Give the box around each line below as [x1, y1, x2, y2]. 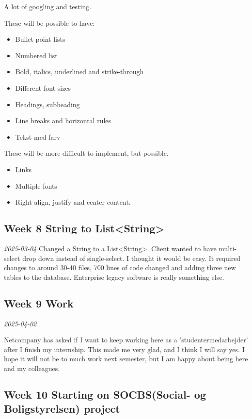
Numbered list [15, 50, 58, 60]
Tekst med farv [15, 131, 61, 142]
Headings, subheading [15, 99, 80, 109]
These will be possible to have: [4, 17, 95, 28]
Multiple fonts [15, 180, 57, 191]
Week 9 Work [4, 295, 74, 310]
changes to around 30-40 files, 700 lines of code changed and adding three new [4, 262, 236, 273]
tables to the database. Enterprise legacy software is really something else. [4, 272, 224, 282]
